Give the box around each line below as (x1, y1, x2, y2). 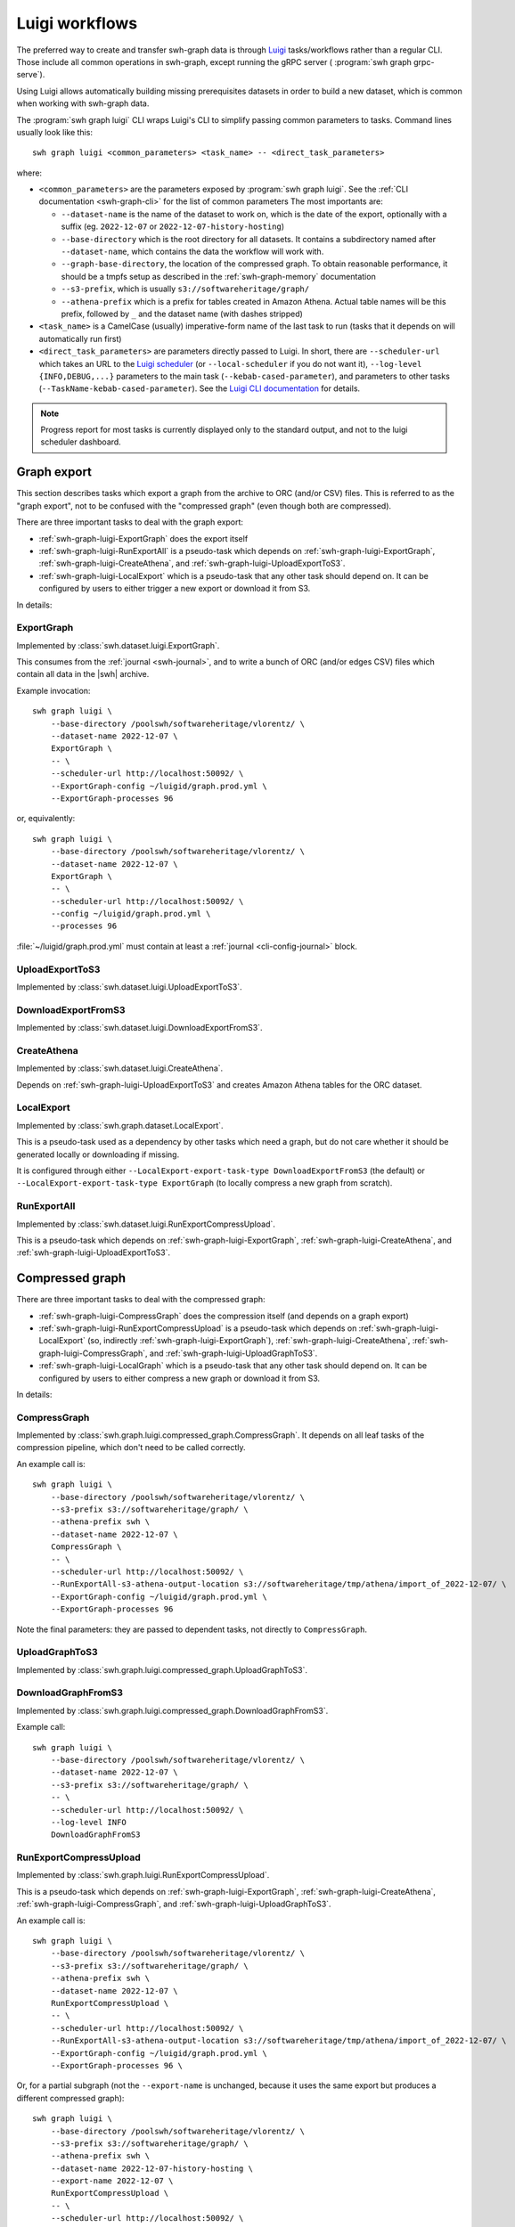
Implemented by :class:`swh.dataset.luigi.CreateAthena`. (16, 1063, 224, 1073)
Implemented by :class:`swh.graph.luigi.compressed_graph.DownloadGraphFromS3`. (16, 1705, 329, 1716)
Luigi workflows (16, 13, 138, 33)
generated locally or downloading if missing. (16, 1149, 180, 1160)
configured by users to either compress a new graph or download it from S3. (38, 1373, 321, 1383)
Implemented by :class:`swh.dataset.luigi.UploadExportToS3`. (16, 982, 242, 992)
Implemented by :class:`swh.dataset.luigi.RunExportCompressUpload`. (16, 1219, 276, 1229)
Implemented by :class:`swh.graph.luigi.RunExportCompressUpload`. (16, 1870, 270, 1880)
